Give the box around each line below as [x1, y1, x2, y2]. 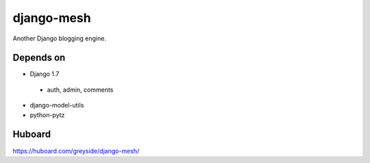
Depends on [12, 52, 66, 64]
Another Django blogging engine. [12, 34, 106, 42]
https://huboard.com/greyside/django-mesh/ [12, 147, 140, 155]
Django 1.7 [29, 70, 60, 78]
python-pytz [29, 110, 65, 119]
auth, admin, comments [47, 86, 114, 94]
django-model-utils [29, 101, 84, 110]
